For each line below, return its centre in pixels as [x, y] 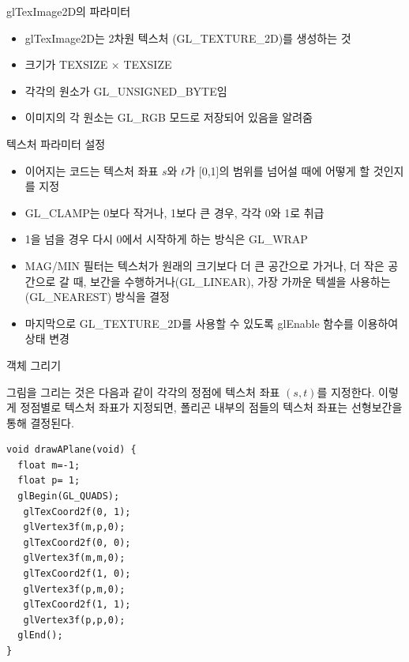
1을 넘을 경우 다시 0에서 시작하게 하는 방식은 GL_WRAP [166, 239]
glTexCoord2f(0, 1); [77, 512]
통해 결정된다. [40, 422]
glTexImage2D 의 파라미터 [69, 11]
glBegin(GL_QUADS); [69, 496]
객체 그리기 [34, 365]
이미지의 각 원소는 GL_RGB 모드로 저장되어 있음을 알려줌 [169, 117]
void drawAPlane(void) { [71, 450]
